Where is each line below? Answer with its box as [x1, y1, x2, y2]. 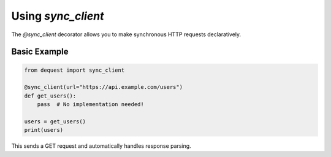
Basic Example [11, 47, 69, 57]
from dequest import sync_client [24, 66, 125, 74]
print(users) [24, 126, 64, 134]
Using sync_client [11, 9, 104, 23]
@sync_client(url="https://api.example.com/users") [24, 83, 183, 91]
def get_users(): [24, 92, 77, 99]
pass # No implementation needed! [37, 101, 144, 108]
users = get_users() [24, 118, 86, 125]
